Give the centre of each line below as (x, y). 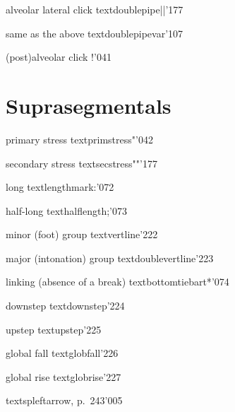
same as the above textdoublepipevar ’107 (95, 33)
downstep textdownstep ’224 (65, 306)
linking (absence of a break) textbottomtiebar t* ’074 (117, 282)
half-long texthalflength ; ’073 (66, 210)
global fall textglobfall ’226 (62, 353)
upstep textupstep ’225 (54, 329)
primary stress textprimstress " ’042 (79, 139)
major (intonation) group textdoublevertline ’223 (110, 258)
